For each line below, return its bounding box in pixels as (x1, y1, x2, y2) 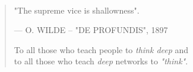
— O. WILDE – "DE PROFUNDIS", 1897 (14, 24, 168, 36)
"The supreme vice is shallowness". (14, 4, 140, 16)
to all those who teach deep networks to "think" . (14, 55, 188, 67)
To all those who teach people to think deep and (14, 43, 189, 55)
